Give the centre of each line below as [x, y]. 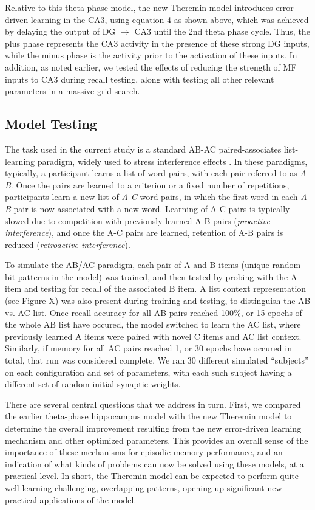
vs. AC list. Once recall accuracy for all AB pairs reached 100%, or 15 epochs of [154, 312]
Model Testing [51, 124]
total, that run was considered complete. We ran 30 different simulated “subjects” [157, 360]
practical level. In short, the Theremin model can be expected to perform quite [152, 476]
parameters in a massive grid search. [73, 91]
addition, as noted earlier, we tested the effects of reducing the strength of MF [151, 67]
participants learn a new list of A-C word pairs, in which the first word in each [151, 197]
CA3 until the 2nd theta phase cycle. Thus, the [222, 31]
